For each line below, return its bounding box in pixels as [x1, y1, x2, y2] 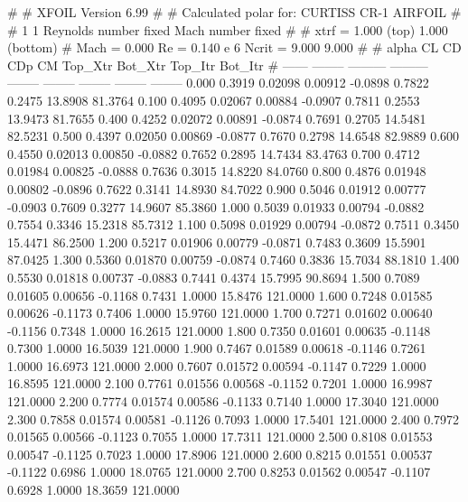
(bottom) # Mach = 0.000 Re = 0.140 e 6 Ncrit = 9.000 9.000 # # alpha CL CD [7, 38, 462, 57]
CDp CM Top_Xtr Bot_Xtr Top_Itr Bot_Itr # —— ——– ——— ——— [7, 55, 428, 74]
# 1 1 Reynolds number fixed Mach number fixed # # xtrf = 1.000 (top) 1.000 [7, 20, 448, 39]
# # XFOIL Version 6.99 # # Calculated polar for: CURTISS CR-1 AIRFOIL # [7, 3, 462, 21]
